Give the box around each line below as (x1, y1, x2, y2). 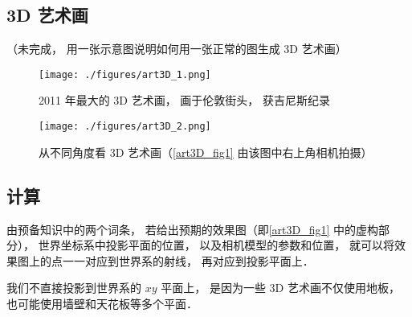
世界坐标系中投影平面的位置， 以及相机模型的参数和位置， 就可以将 (38, 237, 394, 253)
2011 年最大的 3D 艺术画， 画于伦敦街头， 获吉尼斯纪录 (39, 92, 331, 109)
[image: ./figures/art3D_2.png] (39, 121, 211, 133)
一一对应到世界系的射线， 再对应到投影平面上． (62, 252, 314, 269)
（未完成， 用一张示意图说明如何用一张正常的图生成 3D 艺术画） (6, 40, 347, 57)
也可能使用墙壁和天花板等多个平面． (6, 294, 198, 311)
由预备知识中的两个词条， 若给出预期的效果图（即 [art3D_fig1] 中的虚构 (6, 220, 379, 237)
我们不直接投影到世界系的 (6, 279, 141, 296)
